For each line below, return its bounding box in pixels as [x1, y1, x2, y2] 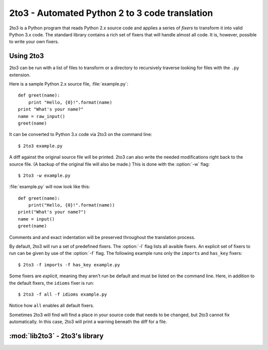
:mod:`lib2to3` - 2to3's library [9, 332, 104, 340]
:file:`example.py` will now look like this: [9, 184, 90, 190]
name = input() [18, 216, 55, 222]
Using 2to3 [9, 52, 44, 60]
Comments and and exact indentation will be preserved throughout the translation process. [9, 234, 196, 240]
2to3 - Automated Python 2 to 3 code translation [9, 7, 213, 18]
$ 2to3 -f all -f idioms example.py [18, 292, 107, 297]
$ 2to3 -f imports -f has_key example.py [18, 262, 120, 267]
